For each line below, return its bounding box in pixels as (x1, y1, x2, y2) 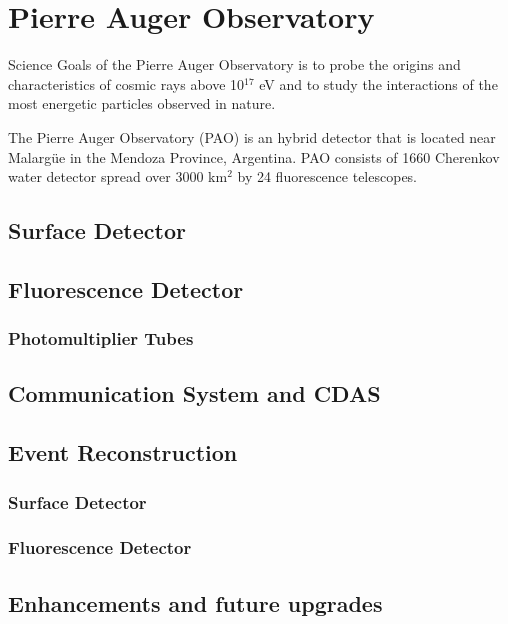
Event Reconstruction (8, 437, 238, 468)
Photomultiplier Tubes (8, 326, 194, 351)
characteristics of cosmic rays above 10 (8, 73, 245, 94)
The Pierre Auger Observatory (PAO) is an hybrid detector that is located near (8, 126, 496, 147)
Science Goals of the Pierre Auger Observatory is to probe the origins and (8, 54, 461, 75)
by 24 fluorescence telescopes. (237, 166, 418, 187)
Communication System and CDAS (8, 378, 381, 409)
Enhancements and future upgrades (8, 587, 383, 618)
